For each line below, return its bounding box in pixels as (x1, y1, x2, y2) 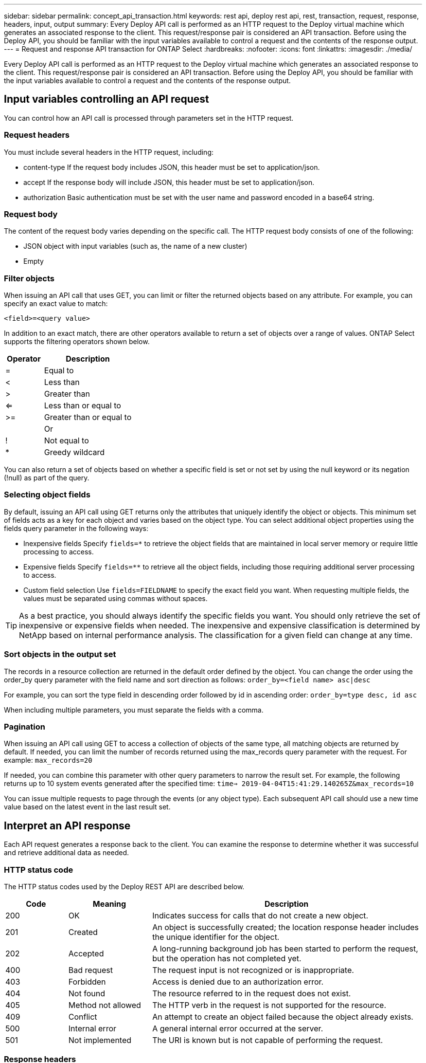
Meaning (92, 898, 126, 909)
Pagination (4, 721, 45, 732)
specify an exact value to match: (4, 299, 108, 308)
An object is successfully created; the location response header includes (152, 922, 419, 932)
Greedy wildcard (44, 447, 105, 458)
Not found (68, 988, 105, 998)
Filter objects (4, 273, 55, 283)
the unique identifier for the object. (152, 932, 280, 942)
